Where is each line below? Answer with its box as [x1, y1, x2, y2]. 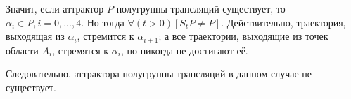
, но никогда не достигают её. [120, 43, 248, 57]
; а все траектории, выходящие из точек [158, 29, 328, 43]
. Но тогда [81, 15, 125, 29]
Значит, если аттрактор [6, 1, 104, 15]
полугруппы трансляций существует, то [116, 1, 286, 15]
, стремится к [77, 29, 134, 43]
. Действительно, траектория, [221, 15, 346, 29]
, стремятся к [52, 43, 109, 57]
